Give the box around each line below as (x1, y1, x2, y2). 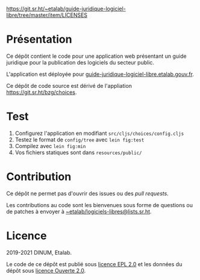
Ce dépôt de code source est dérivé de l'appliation (6, 82, 133, 89)
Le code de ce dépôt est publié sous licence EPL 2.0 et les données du (6, 260, 183, 267)
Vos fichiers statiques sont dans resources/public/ (14, 149, 142, 156)
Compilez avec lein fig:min (14, 142, 86, 149)
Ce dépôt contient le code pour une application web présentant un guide (6, 52, 187, 60)
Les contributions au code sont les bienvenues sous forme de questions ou (6, 201, 193, 208)
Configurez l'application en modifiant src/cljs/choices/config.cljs (14, 129, 184, 137)
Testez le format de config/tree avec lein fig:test (14, 135, 145, 143)
